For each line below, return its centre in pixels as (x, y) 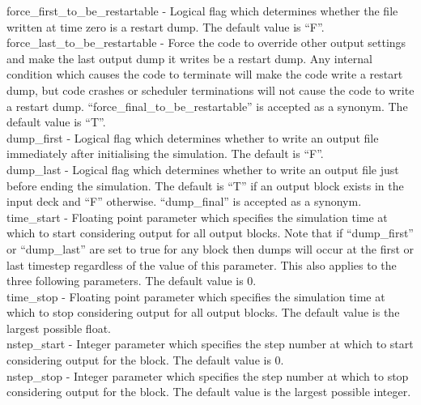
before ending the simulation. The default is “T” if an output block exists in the (205, 185)
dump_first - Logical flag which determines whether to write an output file (193, 137)
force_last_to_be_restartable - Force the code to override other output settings (206, 43)
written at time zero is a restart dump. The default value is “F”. (166, 26)
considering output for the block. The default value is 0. (145, 360)
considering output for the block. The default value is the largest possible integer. (209, 392)
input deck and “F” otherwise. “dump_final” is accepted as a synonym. (184, 201)
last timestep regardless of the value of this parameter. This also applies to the (202, 264)
